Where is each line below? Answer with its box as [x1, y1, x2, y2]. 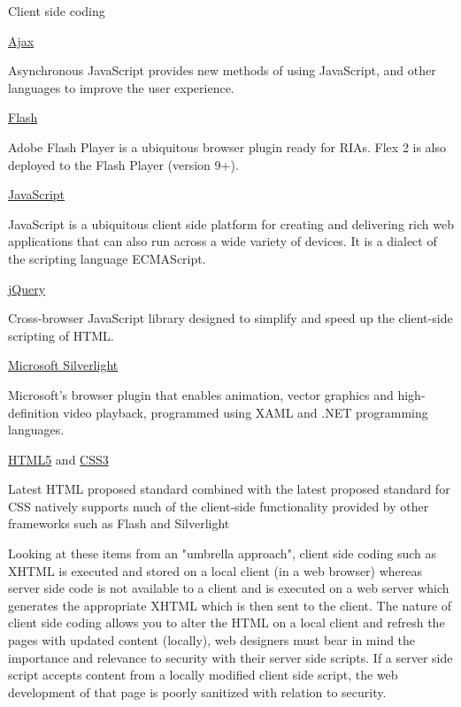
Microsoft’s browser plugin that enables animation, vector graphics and [8, 385, 394, 403]
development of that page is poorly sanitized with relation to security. [8, 682, 387, 701]
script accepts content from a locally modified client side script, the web [8, 665, 398, 684]
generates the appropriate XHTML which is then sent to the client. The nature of [8, 596, 452, 614]
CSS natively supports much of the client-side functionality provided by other [8, 496, 429, 515]
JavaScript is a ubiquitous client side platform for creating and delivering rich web [8, 214, 454, 233]
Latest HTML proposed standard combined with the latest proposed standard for [8, 480, 450, 498]
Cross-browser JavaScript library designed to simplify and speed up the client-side [8, 309, 453, 327]
